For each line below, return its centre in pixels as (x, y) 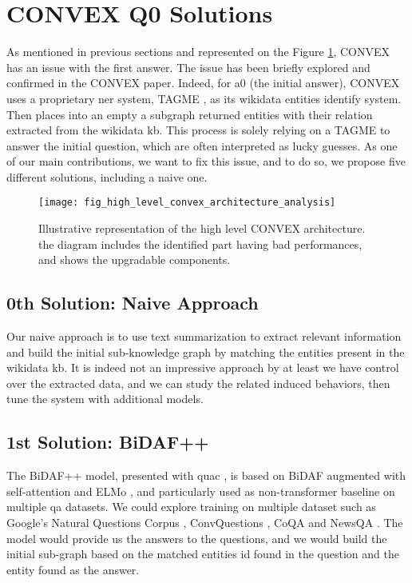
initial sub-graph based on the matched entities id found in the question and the (203, 554)
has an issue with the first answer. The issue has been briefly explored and (188, 67)
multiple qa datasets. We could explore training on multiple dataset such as (191, 507)
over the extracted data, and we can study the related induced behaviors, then (198, 383)
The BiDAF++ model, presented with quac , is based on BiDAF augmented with (206, 475)
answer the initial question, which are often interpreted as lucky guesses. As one (202, 145)
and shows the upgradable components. (135, 260)
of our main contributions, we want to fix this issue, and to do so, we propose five (206, 161)
